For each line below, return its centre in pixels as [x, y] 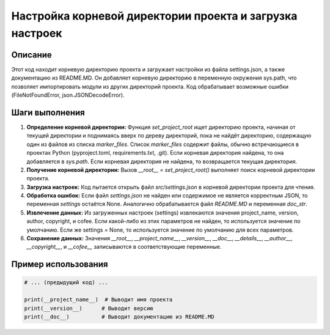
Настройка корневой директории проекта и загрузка [154, 16]
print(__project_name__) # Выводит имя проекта [98, 300]
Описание [31, 55]
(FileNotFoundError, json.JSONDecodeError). [68, 95]
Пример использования [60, 264]
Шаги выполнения [48, 112]
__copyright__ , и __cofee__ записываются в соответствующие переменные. [124, 247]
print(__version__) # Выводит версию [89, 308]
